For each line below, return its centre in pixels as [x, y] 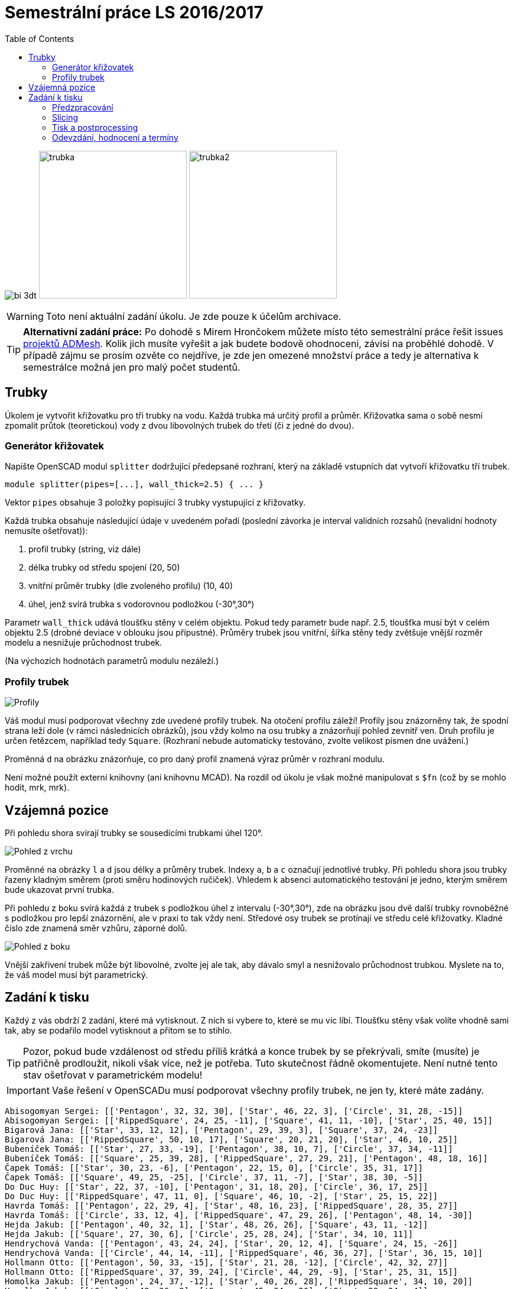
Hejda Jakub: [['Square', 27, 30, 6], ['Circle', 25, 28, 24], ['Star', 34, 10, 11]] [209, 1234]
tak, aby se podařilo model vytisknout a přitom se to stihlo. [118, 1030]
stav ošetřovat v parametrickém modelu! [113, 1075]
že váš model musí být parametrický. [76, 974]
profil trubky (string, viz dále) [85, 549]
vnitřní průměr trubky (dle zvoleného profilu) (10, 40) [131, 586]
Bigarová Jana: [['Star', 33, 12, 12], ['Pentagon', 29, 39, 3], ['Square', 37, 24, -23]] [222, 1130]
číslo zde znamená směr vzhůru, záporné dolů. [96, 928]
